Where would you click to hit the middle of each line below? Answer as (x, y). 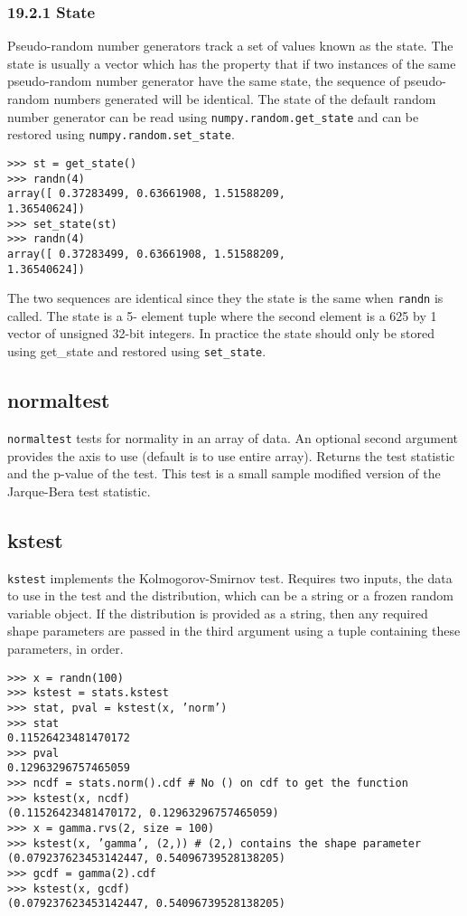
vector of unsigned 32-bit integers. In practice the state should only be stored (221, 333)
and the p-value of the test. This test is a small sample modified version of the (224, 473)
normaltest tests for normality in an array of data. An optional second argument (233, 437)
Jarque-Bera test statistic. (79, 491)
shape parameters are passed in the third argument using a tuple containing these (234, 631)
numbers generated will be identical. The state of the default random (245, 99)
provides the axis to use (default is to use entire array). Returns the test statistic (231, 455)
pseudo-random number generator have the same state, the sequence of (204, 81)
